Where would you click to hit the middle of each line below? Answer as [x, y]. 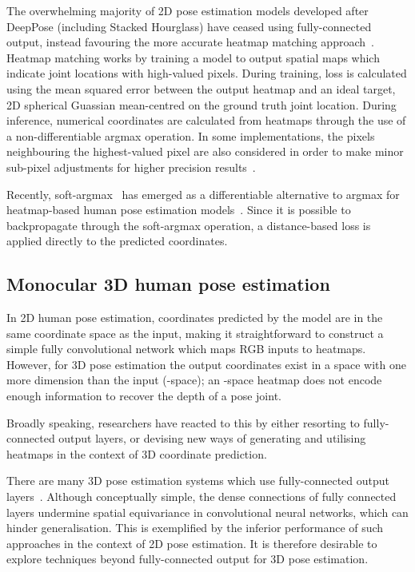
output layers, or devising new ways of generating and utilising [212, 438]
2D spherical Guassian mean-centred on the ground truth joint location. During [202, 104]
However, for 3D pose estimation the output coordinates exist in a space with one [206, 364]
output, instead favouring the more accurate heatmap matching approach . [190, 42]
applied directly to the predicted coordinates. [117, 241]
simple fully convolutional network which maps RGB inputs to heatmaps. [186, 349]
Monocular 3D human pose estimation [168, 284]
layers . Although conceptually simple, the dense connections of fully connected [202, 497]
